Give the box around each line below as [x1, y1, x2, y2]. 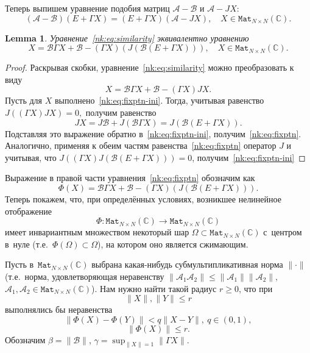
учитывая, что [5, 151, 57, 163]
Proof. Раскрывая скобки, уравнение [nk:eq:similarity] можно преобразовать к [5, 61, 294, 74]
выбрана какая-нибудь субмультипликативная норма [91, 258, 283, 271]
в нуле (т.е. [5, 237, 48, 250]
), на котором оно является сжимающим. [97, 237, 248, 250]
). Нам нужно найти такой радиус [91, 282, 217, 294]
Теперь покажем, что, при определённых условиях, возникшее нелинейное [5, 192, 281, 205]
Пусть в [5, 258, 34, 271]
